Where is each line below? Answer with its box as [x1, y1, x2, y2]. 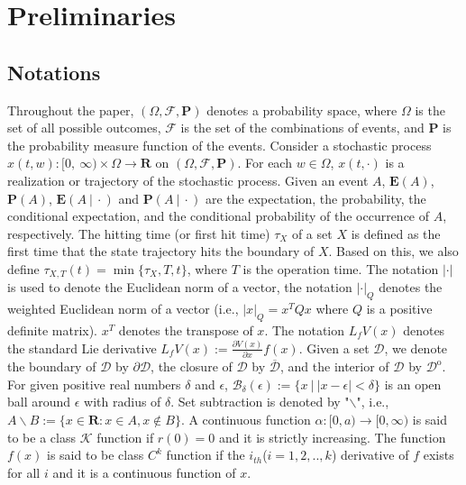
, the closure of [151, 357, 233, 376]
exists [423, 445, 454, 464]
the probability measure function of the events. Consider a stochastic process [7, 135, 432, 154]
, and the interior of [279, 357, 389, 376]
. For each [237, 153, 292, 172]
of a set [291, 224, 333, 242]
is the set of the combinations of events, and [180, 118, 425, 137]
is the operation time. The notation [242, 259, 439, 278]
